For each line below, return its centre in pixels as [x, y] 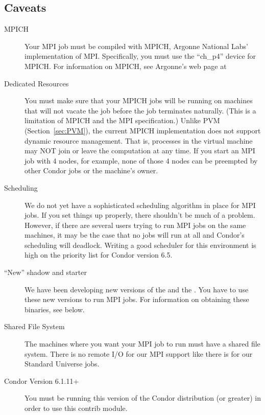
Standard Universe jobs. [62, 364]
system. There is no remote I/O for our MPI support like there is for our [139, 353]
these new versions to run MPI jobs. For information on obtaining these [137, 299]
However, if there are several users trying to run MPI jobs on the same [135, 225]
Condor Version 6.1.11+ [42, 381]
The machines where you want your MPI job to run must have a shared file [142, 344]
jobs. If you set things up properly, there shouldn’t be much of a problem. [140, 215]
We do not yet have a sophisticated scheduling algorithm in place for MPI [140, 205]
